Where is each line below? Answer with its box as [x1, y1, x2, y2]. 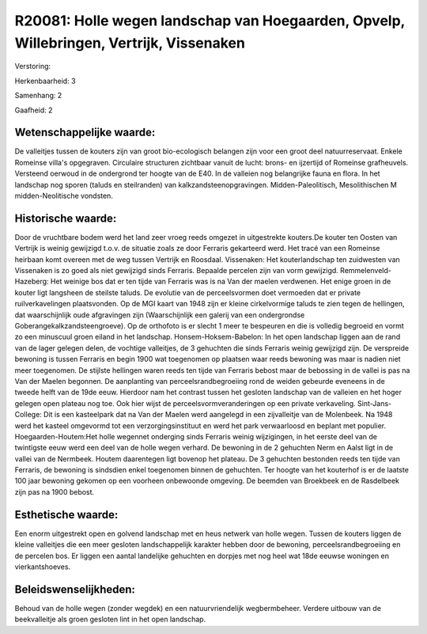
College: [14, 410, 43, 420]
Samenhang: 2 [14, 91, 62, 101]
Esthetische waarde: [14, 507, 119, 522]
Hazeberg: [14, 277, 49, 287]
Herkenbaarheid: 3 [14, 76, 76, 85]
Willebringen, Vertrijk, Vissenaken [14, 34, 245, 51]
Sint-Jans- [357, 398, 391, 408]
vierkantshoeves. [14, 562, 71, 571]
